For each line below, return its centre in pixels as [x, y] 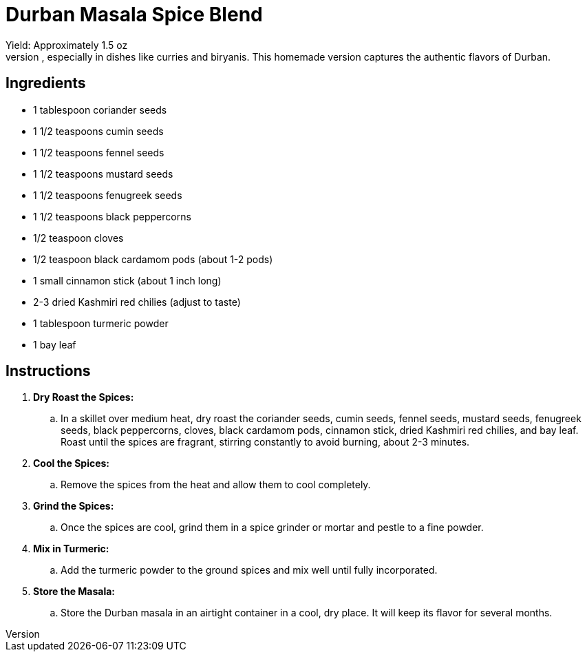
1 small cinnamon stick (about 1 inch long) [127, 280]
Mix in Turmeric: [71, 549]
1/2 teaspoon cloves [78, 238]
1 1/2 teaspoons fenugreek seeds [108, 195]
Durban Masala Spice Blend [134, 14]
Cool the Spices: [72, 463]
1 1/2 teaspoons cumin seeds [98, 131]
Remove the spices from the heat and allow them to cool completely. [216, 485]
